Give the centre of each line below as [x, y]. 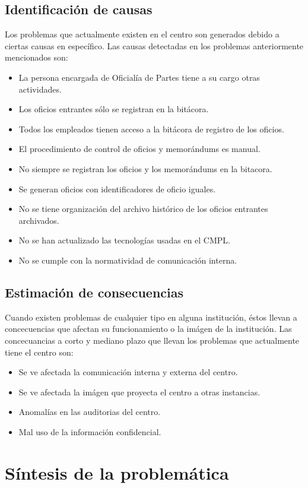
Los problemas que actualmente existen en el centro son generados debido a [142, 34]
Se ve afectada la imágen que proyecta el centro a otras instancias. [139, 392]
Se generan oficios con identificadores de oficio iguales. [117, 188]
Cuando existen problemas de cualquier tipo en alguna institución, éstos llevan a [151, 317]
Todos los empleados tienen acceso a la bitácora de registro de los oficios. [151, 129]
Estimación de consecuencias [94, 292]
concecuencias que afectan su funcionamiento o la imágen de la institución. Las [148, 329]
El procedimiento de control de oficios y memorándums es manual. [139, 149]
